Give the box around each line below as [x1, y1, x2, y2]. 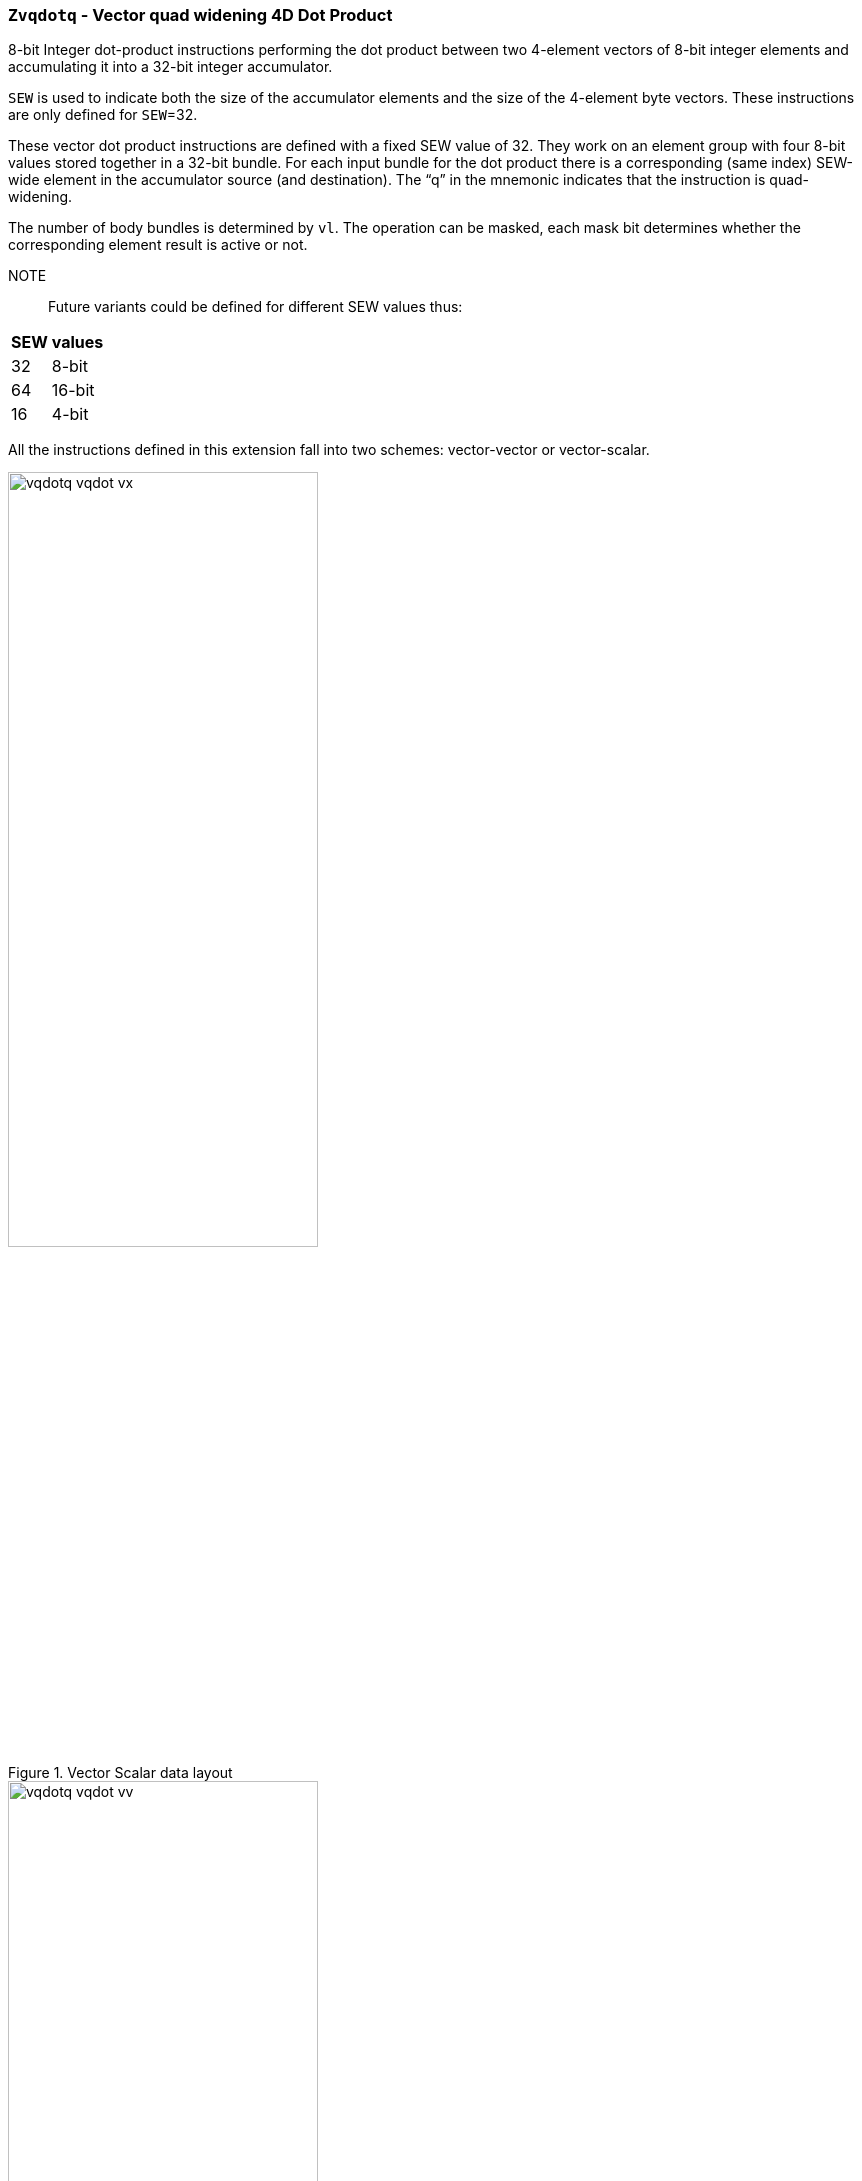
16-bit [51, 380, 95, 401]
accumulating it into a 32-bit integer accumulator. [8, 58, 333, 76]
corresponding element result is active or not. [8, 236, 308, 254]
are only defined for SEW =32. [8, 106, 198, 124]
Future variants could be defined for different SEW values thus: [48, 298, 463, 316]
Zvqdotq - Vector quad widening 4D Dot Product [8, 5, 393, 25]
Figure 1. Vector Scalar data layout [8, 1763, 233, 1781]
